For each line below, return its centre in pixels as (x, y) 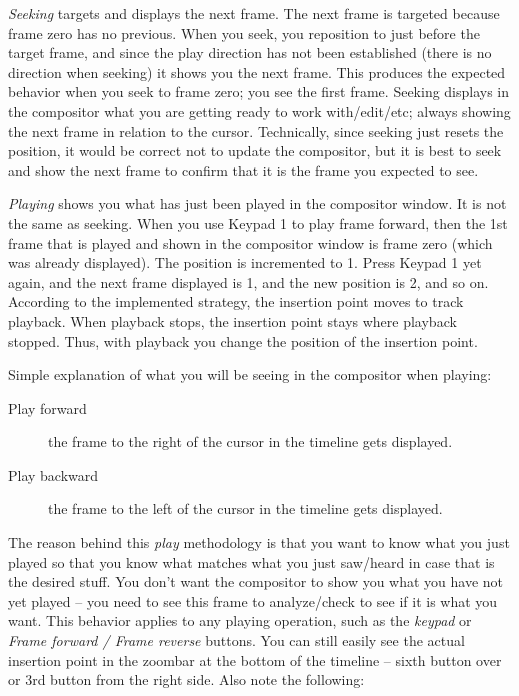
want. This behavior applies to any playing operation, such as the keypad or (240, 620)
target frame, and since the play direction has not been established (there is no (250, 52)
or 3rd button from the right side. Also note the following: (186, 679)
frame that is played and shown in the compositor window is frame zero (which (250, 242)
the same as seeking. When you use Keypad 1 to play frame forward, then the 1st (258, 222)
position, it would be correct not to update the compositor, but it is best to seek (255, 150)
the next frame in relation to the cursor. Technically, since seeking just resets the (256, 130)
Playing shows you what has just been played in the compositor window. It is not (257, 203)
